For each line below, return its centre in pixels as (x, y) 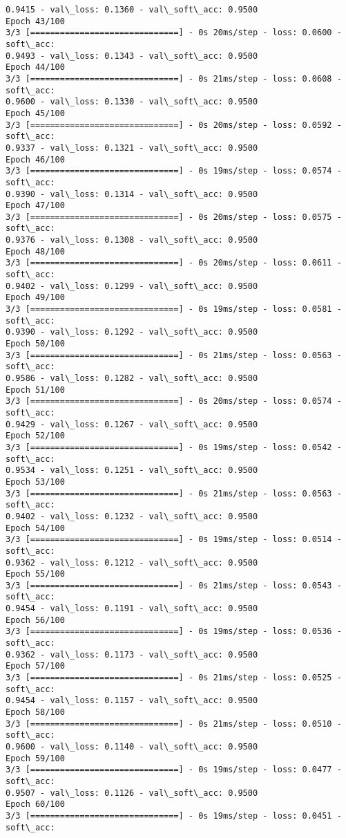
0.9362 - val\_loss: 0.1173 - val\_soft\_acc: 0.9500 (132, 654)
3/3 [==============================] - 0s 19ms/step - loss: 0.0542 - (174, 447)
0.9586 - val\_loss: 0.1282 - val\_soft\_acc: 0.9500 (132, 378)
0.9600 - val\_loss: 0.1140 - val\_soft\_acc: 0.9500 (132, 747)
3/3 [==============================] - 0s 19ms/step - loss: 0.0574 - (174, 171)
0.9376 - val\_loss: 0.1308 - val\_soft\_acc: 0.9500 (132, 240)
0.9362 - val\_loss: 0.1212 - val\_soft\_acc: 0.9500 (132, 562)
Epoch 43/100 (35, 21)
